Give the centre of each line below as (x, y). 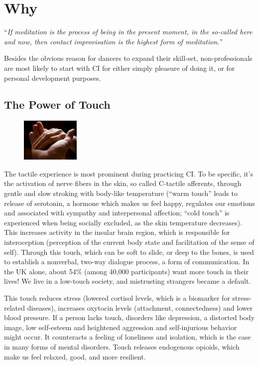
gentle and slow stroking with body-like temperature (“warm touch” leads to (121, 193)
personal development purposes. (53, 78)
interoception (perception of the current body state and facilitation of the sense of (129, 242)
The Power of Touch (57, 104)
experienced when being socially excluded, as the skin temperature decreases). (123, 222)
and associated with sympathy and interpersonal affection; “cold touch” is (117, 213)
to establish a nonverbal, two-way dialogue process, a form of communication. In (127, 262)
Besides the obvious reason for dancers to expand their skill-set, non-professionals (128, 58)
